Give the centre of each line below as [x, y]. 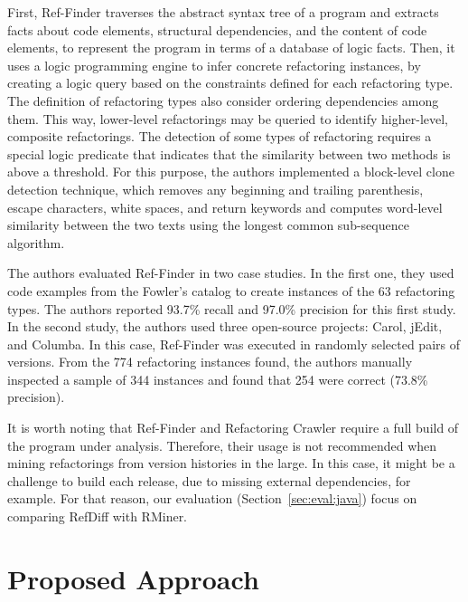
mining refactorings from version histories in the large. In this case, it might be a [231, 463]
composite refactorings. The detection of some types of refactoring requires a [220, 136]
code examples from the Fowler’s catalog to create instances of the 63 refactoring [231, 290]
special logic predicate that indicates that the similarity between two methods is [229, 153]
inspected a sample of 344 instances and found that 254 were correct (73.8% [218, 379]
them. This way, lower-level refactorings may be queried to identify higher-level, [228, 118]
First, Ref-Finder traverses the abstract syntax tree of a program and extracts [223, 12]
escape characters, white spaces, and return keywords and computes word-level [225, 207]
